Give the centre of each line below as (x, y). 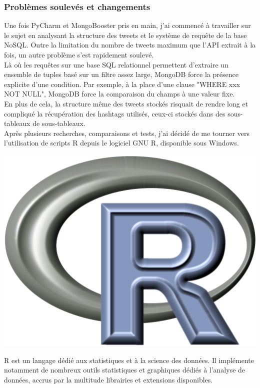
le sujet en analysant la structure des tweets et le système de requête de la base (125, 35)
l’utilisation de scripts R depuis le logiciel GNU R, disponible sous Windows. (121, 143)
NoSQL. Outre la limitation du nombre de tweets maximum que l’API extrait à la (130, 45)
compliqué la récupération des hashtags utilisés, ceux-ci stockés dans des (115, 113)
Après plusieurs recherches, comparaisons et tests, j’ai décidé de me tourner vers (127, 133)
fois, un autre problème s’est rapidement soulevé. (79, 54)
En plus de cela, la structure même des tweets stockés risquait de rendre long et (126, 103)
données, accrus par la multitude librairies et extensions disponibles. (108, 380)
